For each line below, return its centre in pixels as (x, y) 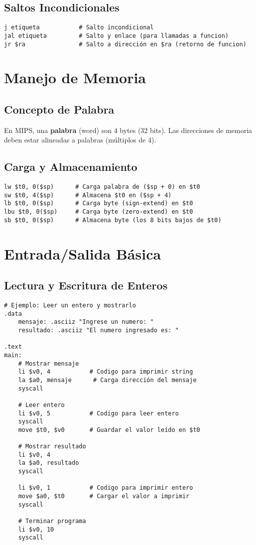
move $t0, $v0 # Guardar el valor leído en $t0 (109, 430)
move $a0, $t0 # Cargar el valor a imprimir (104, 496)
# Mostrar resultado (52, 447)
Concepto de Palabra (59, 109)
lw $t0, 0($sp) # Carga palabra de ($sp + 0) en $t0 (102, 187)
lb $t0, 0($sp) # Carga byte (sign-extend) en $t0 (99, 204)
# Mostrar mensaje (49, 363)
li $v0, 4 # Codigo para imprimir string (106, 372)
